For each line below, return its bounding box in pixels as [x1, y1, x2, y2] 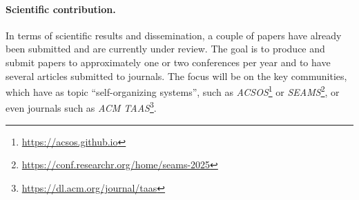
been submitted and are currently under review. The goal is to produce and [6, 41, 325, 56]
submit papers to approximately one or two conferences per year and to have [6, 54, 331, 69]
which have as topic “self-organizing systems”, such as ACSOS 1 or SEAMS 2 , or [6, 83, 340, 99]
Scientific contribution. [6, 1, 116, 16]
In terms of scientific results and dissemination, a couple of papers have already [6, 28, 342, 42]
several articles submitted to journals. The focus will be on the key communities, [6, 68, 347, 83]
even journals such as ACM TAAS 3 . [6, 99, 157, 115]
